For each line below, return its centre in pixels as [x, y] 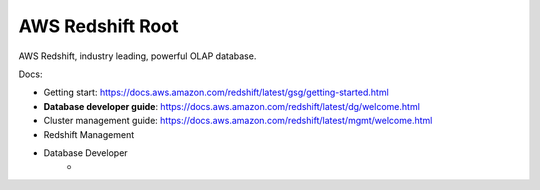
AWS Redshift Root [98, 26]
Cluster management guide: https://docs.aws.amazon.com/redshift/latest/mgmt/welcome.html [238, 121]
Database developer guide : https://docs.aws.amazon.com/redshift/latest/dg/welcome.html [231, 106]
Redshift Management [89, 134]
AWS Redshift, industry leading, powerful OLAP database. [137, 56]
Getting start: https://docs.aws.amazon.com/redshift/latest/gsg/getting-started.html [216, 92]
